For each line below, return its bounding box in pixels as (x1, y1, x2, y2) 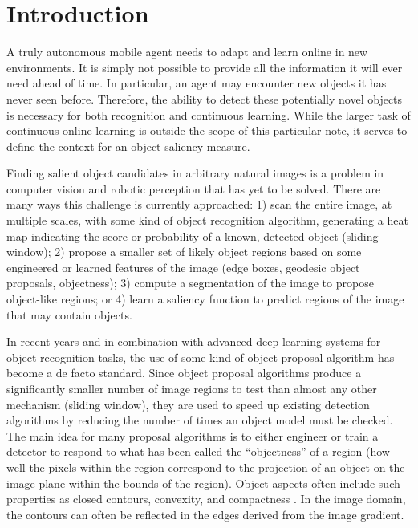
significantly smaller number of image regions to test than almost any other (6, 380, 377, 396)
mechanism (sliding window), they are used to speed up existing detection (6, 396, 370, 412)
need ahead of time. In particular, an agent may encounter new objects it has (6, 75, 387, 91)
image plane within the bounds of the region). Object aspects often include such (6, 474, 400, 491)
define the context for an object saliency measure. (6, 137, 250, 154)
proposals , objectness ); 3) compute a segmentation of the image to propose (6, 274, 374, 291)
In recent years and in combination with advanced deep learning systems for (6, 333, 381, 350)
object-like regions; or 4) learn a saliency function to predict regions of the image (6, 290, 404, 307)
